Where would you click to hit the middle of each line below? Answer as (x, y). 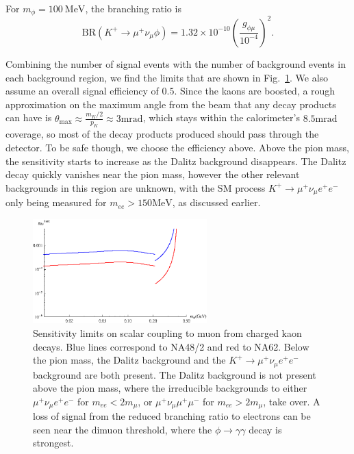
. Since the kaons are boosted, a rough (255, 91)
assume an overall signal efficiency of (82, 91)
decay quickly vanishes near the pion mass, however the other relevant (153, 174)
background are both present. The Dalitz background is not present (175, 374)
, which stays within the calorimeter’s (221, 117)
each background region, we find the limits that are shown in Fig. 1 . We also (167, 77)
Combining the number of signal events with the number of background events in (176, 63)
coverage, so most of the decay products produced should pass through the (162, 134)
